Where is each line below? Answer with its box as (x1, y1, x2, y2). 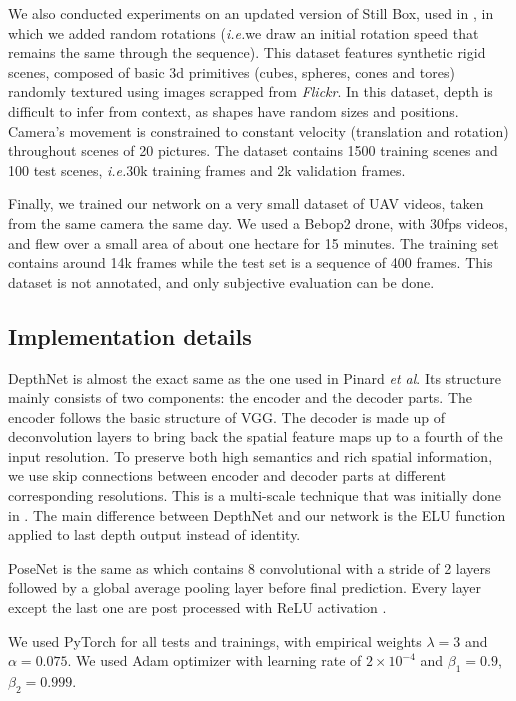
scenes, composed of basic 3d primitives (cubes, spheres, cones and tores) (8, 61, 455, 82)
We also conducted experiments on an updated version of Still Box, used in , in (8, 3, 494, 23)
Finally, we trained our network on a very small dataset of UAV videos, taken (8, 193, 484, 214)
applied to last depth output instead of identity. (8, 524, 301, 545)
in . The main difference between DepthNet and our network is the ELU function (8, 504, 506, 525)
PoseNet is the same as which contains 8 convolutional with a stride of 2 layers (8, 557, 491, 578)
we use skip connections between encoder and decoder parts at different (8, 465, 446, 486)
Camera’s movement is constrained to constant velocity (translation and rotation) (8, 120, 509, 141)
